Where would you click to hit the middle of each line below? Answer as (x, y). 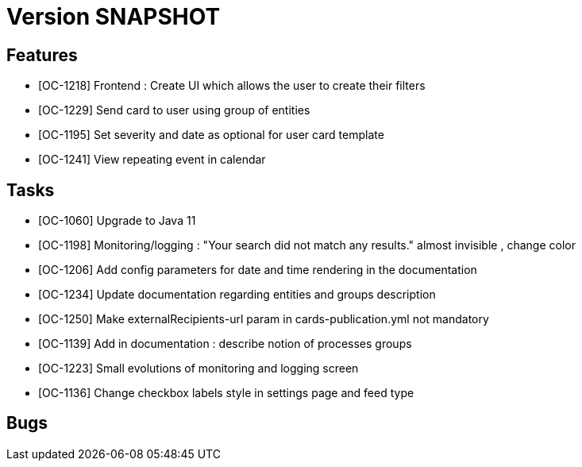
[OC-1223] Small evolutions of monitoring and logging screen (198, 369)
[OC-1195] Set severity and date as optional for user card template (211, 135)
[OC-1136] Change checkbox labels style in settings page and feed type (226, 393)
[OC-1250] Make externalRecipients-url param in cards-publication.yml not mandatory (264, 319)
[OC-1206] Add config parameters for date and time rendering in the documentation (258, 270)
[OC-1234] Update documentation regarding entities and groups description (237, 295)
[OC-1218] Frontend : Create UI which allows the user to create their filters (232, 86)
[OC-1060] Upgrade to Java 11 (117, 221)
